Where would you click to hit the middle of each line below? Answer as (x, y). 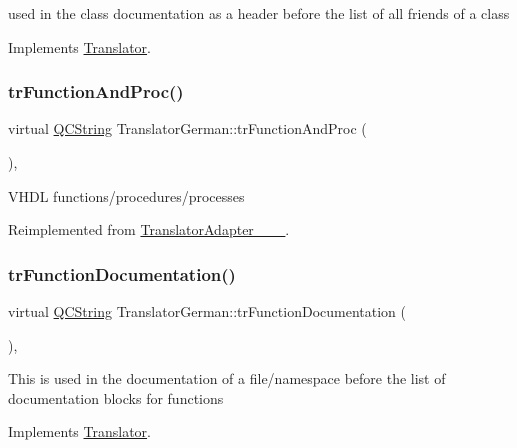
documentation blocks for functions (116, 397)
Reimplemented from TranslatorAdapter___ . (149, 229)
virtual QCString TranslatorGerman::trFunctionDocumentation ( (207, 311)
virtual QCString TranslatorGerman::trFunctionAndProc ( (187, 128)
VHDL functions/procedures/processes (126, 195)
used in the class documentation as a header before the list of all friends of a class (259, 13)
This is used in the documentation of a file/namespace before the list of (227, 378)
